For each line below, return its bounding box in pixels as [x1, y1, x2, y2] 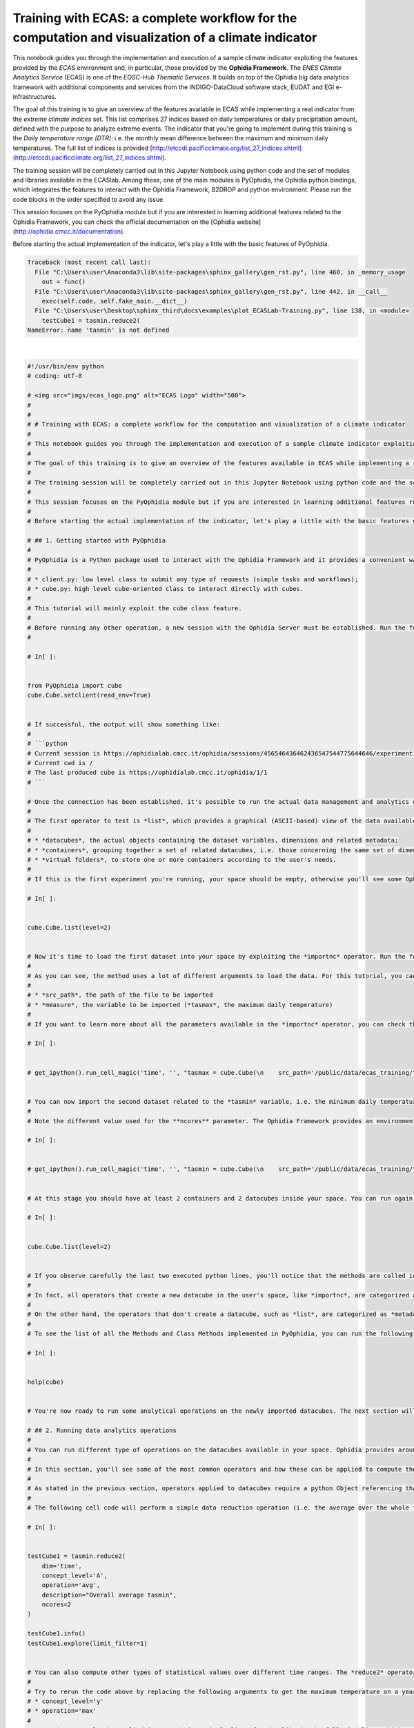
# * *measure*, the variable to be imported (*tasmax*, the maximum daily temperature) [27, 1001, 333, 1008]
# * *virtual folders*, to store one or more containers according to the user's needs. [27, 856, 337, 863]
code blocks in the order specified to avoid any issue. [12, 195, 165, 203]
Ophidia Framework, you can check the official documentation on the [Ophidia [12, 218, 235, 226]
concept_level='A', [41, 1571, 108, 1579]
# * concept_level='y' [27, 1697, 104, 1705]
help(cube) [27, 1378, 64, 1386]
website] [236, 218, 262, 226]
